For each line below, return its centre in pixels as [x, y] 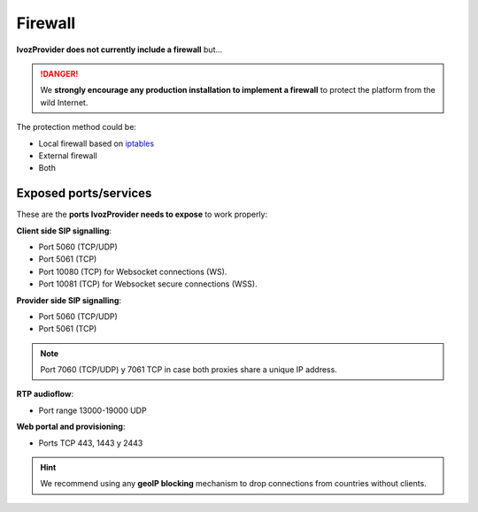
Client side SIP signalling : [64, 231]
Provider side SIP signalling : [69, 300]
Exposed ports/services [84, 193]
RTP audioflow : [45, 394]
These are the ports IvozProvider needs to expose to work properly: [142, 214]
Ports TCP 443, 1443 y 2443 [91, 443]
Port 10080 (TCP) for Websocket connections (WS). [133, 271]
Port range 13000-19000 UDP [93, 410]
